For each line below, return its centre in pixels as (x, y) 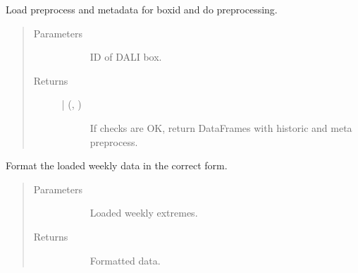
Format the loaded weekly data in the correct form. (117, 165)
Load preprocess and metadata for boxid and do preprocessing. (142, 9)
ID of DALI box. (126, 57)
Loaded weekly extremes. (144, 213)
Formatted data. (125, 260)
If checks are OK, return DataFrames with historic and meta (221, 127)
